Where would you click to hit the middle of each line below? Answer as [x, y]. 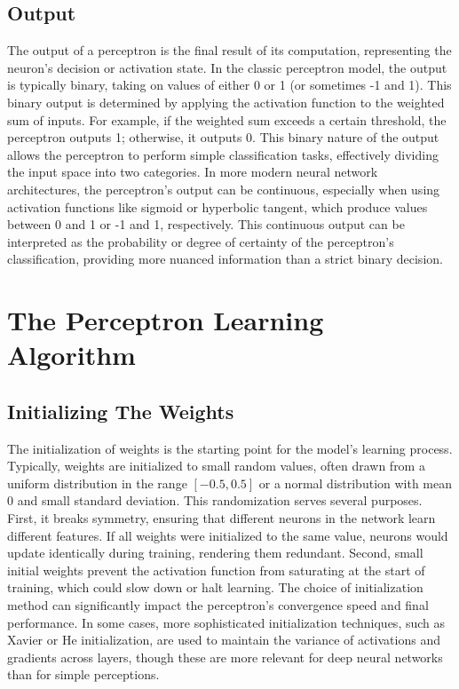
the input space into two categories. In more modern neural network [193, 172]
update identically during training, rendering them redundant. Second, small [215, 553]
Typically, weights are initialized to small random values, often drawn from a [216, 466]
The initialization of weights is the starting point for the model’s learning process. [230, 448]
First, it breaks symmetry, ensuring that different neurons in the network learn [222, 518]
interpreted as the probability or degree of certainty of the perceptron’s [201, 241]
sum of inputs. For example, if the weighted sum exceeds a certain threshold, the [227, 119]
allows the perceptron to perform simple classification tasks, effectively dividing [223, 154]
